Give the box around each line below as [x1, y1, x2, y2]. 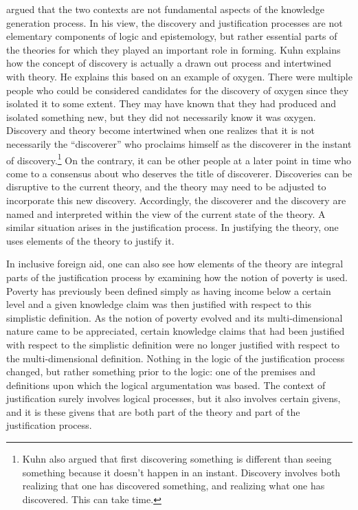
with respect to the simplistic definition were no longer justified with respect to [6, 337, 340, 351]
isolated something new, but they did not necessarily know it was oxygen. [6, 109, 316, 124]
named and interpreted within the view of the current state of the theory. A [6, 206, 326, 221]
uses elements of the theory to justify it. [6, 233, 175, 247]
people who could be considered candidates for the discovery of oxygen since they [6, 82, 349, 97]
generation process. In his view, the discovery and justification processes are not [6, 15, 343, 30]
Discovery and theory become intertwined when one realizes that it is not [6, 123, 315, 137]
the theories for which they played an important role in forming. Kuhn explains [6, 42, 341, 56]
